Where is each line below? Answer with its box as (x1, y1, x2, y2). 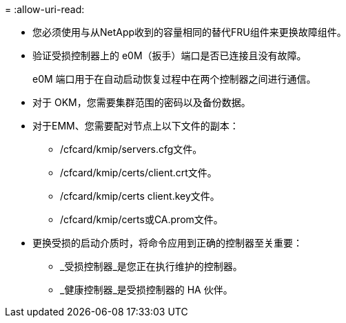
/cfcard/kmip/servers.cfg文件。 (60, 143, 203, 155)
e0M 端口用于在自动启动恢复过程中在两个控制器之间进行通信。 (32, 73, 316, 85)
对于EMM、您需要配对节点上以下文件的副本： (32, 120, 239, 132)
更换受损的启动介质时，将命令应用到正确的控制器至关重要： (32, 237, 303, 249)
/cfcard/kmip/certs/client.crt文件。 (60, 167, 217, 178)
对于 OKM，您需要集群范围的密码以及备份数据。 (32, 96, 251, 108)
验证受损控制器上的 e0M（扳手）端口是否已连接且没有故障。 (32, 50, 307, 61)
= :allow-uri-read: (5, 3, 85, 15)
